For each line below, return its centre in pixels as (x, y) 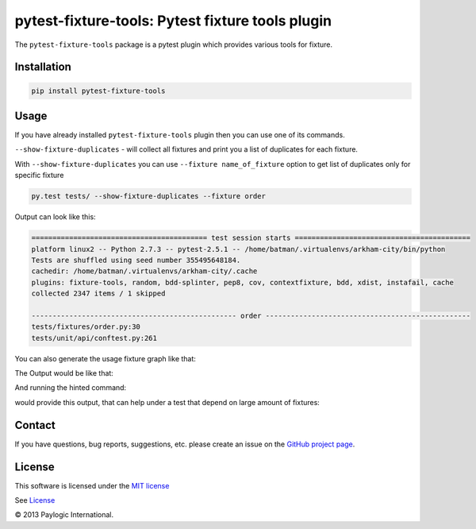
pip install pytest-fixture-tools (98, 91)
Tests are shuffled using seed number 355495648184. (136, 260)
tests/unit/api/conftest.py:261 (94, 338)
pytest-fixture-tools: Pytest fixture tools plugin (173, 21)
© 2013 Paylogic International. (64, 515)
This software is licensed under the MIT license (92, 485)
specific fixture (39, 176)
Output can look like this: (55, 217)
